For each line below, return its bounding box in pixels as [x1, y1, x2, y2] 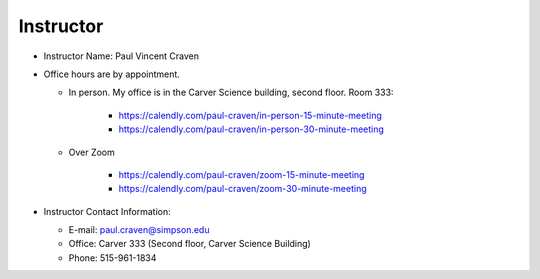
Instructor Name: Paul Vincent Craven [43, 50, 200, 62]
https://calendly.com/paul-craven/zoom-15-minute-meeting [118, 168, 365, 180]
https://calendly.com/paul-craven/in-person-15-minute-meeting [118, 109, 382, 121]
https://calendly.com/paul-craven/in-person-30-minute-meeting [118, 123, 385, 135]
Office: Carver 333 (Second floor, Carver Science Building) [68, 238, 312, 250]
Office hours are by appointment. [43, 68, 180, 80]
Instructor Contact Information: [43, 205, 171, 217]
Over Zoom [68, 146, 115, 158]
